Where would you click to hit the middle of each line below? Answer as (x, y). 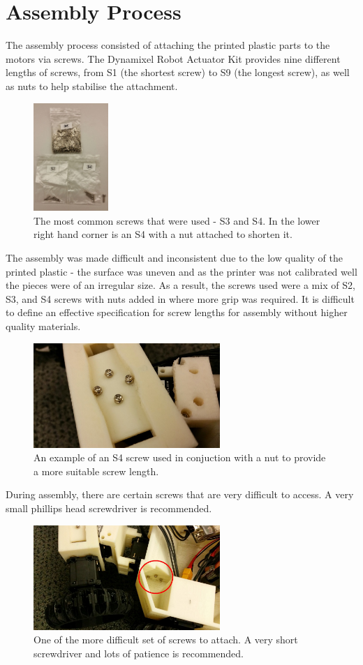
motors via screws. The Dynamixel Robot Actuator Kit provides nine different (173, 58)
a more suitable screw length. (96, 471)
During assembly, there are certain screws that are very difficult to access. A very (180, 494)
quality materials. (43, 326)
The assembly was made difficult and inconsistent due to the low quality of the (174, 258)
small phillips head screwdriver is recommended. (109, 508)
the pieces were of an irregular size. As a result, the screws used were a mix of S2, (180, 285)
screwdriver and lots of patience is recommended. (139, 653)
